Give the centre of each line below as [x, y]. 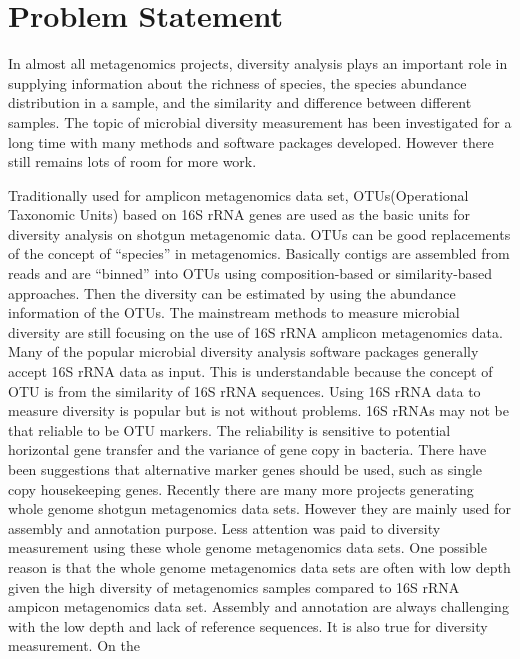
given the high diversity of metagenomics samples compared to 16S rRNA [234, 586]
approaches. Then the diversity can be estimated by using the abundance [232, 292]
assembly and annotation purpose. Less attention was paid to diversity [224, 527]
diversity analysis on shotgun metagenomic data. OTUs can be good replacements [259, 233]
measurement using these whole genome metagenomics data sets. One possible [247, 547]
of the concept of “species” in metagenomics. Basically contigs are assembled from [259, 253]
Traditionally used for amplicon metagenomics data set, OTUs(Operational [238, 194]
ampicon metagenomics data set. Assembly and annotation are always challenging [258, 606]
